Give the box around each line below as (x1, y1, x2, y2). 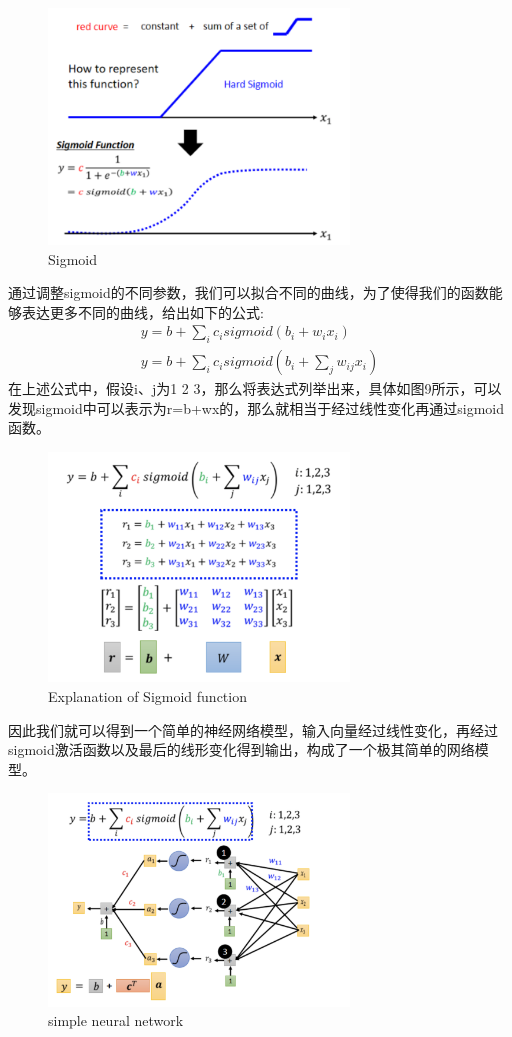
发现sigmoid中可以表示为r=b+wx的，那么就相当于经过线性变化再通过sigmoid (8, 397, 505, 418)
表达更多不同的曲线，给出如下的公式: (21, 301, 264, 322)
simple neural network (48, 1010, 184, 1031)
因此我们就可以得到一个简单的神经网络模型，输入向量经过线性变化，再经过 (8, 719, 498, 740)
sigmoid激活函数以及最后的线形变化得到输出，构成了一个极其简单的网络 (8, 739, 475, 760)
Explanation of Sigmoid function (48, 686, 247, 707)
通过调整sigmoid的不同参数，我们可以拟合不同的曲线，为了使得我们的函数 (8, 282, 489, 303)
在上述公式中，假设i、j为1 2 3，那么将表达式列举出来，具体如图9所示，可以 (8, 378, 502, 399)
